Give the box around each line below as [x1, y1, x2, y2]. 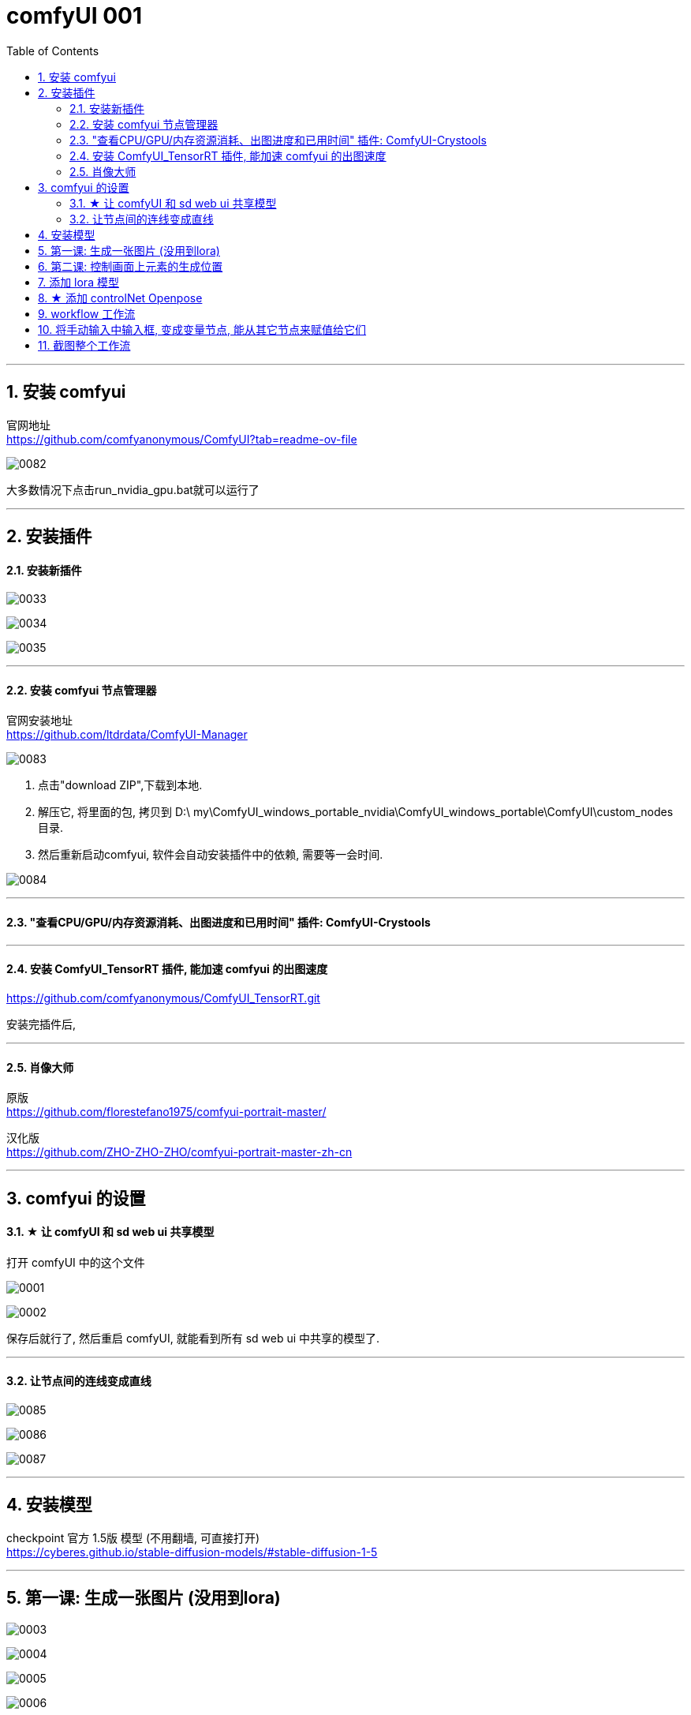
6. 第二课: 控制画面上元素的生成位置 [38, 259, 223, 273]
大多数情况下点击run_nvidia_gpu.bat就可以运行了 [6, 482, 260, 496]
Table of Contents [6, 43, 99, 58]
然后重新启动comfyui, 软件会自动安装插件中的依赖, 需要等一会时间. [38, 848, 383, 862]
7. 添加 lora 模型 [38, 275, 119, 289]
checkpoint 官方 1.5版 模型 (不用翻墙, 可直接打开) [6, 1530, 260, 1545]
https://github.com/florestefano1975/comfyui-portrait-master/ [6, 1105, 327, 1119]
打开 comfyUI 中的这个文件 [6, 1255, 145, 1269]
